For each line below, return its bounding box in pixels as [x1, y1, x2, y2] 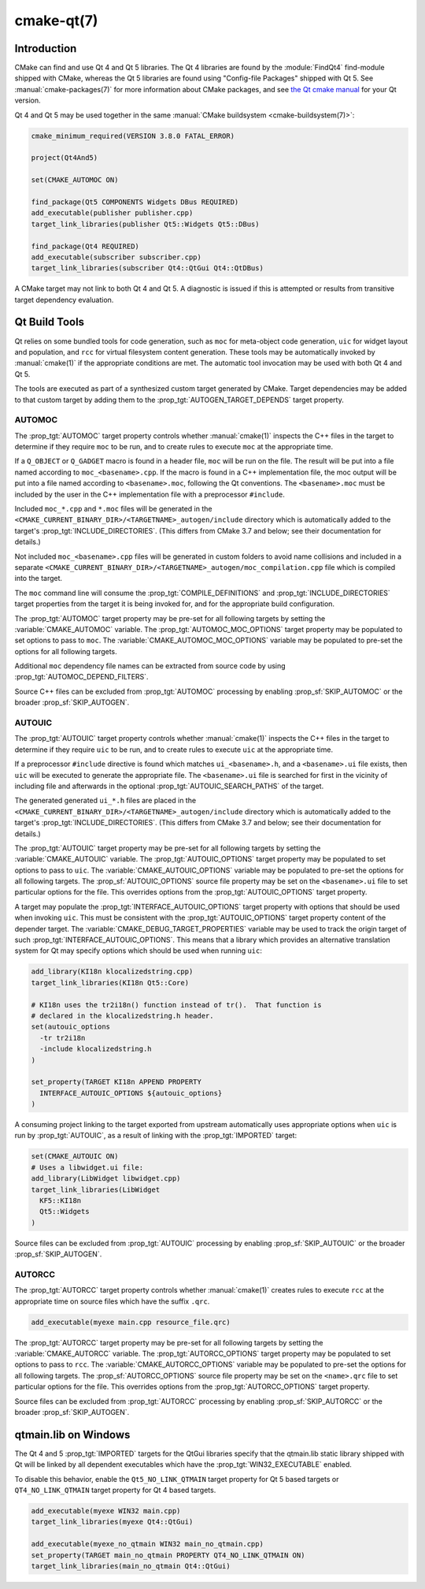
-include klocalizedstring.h [39, 1044, 153, 1054]
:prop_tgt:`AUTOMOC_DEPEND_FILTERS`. [14, 672, 149, 682]
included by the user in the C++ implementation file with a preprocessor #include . [14, 489, 285, 499]
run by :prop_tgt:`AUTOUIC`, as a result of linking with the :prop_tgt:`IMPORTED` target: [14, 1131, 297, 1141]
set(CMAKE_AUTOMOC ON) [31, 176, 119, 184]
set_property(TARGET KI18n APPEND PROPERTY [31, 1077, 202, 1087]
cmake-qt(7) [14, 12, 98, 29]
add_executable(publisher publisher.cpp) [31, 209, 194, 218]
